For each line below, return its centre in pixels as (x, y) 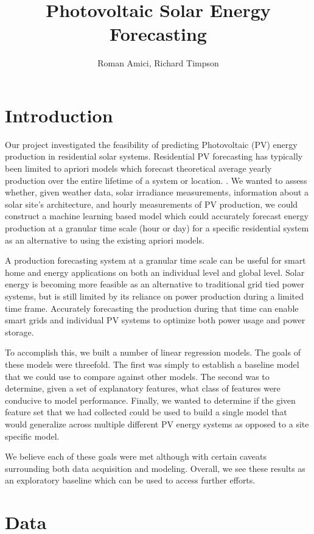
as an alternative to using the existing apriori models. (105, 240)
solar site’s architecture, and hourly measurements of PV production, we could (152, 204)
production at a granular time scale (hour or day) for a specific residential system (157, 228)
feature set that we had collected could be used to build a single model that (146, 412)
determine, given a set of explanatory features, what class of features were (143, 388)
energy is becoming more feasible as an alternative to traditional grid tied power (155, 284)
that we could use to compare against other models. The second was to (137, 376)
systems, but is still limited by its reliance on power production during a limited (155, 296)
